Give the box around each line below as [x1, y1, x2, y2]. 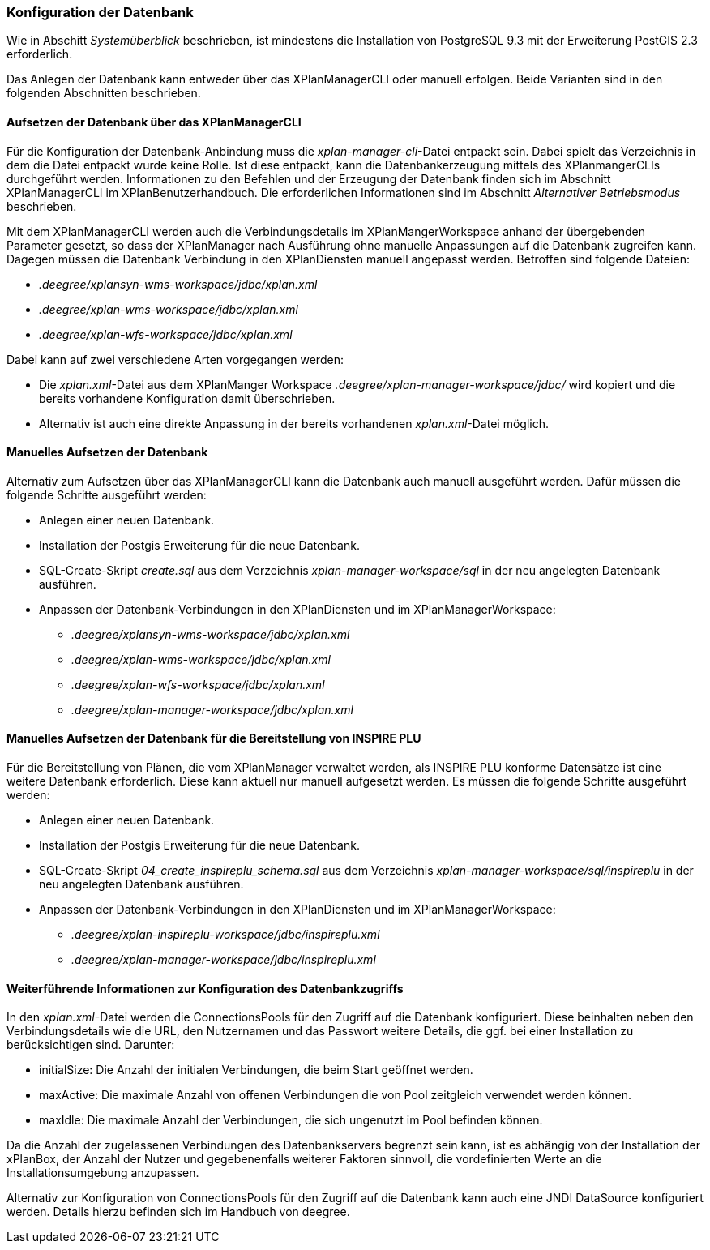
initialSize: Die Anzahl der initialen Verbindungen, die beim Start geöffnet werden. [39, 1063, 473, 1077]
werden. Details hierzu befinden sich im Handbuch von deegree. [6, 1205, 350, 1219]
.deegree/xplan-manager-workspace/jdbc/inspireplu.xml [71, 952, 376, 967]
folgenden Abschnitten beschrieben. [6, 86, 201, 101]
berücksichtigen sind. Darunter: [6, 1038, 175, 1052]
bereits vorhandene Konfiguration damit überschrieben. [39, 391, 336, 405]
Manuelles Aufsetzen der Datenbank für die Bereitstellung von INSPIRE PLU [6, 731, 421, 746]
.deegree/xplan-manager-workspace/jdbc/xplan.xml [71, 702, 353, 717]
